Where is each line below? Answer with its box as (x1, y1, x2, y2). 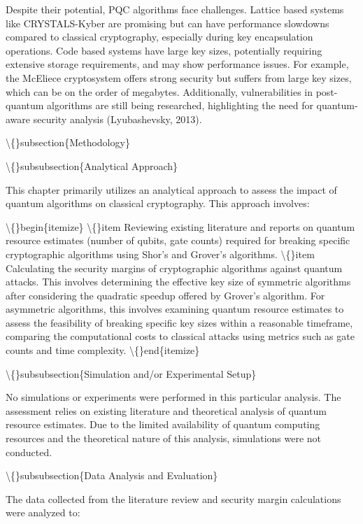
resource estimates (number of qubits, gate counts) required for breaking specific (6, 233, 350, 248)
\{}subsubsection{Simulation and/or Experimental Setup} (6, 366, 257, 381)
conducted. (6, 444, 52, 459)
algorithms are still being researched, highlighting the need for (47, 98, 313, 113)
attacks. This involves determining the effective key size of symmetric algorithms (6, 274, 351, 289)
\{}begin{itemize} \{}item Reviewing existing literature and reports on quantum (6, 219, 355, 234)
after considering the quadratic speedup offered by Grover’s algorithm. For (6, 288, 325, 302)
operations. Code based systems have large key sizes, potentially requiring (6, 43, 322, 57)
